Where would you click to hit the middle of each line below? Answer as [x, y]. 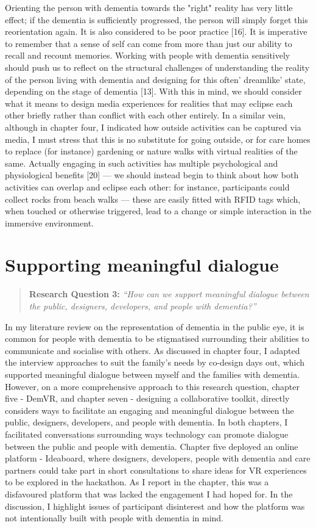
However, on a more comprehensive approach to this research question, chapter [152, 386]
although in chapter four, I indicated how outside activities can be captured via [153, 127]
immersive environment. [49, 222]
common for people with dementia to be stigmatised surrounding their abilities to [157, 338]
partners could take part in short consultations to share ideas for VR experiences [156, 470]
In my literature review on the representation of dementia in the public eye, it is [155, 326]
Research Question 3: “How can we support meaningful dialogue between [169, 294]
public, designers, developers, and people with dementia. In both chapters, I [146, 422]
